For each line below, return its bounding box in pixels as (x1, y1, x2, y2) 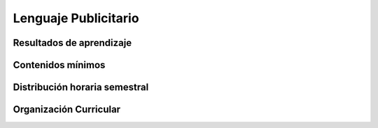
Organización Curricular (13, 104, 121, 115)
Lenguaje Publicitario (13, 10, 139, 26)
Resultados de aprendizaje (13, 37, 132, 49)
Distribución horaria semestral (13, 81, 149, 93)
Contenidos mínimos (13, 59, 106, 71)
